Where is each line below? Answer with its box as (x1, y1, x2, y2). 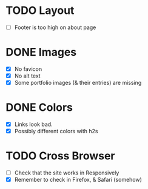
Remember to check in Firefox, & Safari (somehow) (14, 176, 142, 184)
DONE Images (5, 45, 77, 59)
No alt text (14, 72, 41, 79)
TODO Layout (5, 4, 75, 18)
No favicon (14, 65, 42, 73)
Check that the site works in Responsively (14, 169, 119, 176)
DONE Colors (5, 101, 73, 114)
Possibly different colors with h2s (14, 128, 98, 135)
